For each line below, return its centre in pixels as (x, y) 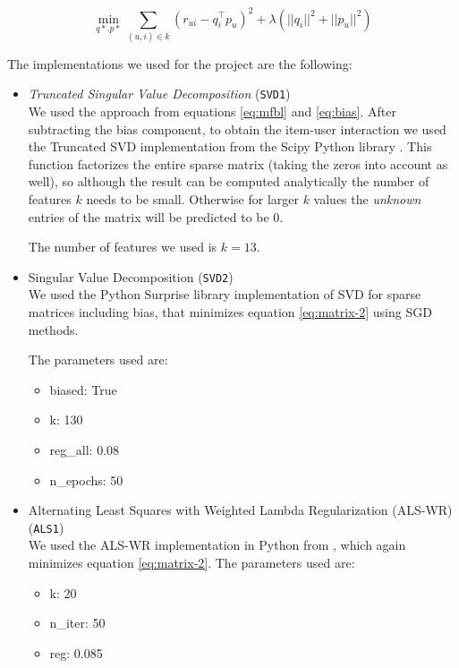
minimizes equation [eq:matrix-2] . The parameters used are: (191, 563)
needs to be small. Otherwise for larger (192, 199)
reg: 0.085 (76, 652)
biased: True (83, 389)
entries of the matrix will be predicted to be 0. (156, 216)
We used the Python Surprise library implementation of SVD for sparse (225, 294)
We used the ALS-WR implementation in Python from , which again (217, 545)
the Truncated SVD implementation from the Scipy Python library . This (230, 146)
